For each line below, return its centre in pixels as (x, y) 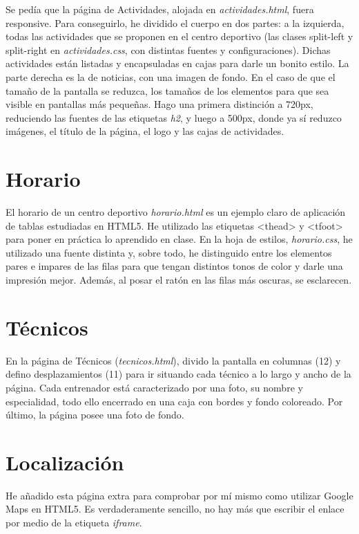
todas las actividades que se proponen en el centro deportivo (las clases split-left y (179, 36)
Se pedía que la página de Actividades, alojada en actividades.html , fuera (160, 9)
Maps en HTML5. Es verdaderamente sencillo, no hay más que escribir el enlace (175, 509)
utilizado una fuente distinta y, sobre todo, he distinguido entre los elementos (169, 252)
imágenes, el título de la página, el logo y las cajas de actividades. (145, 131)
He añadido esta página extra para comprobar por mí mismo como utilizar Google (179, 495)
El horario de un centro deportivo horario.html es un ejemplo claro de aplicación (176, 212)
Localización (65, 462)
